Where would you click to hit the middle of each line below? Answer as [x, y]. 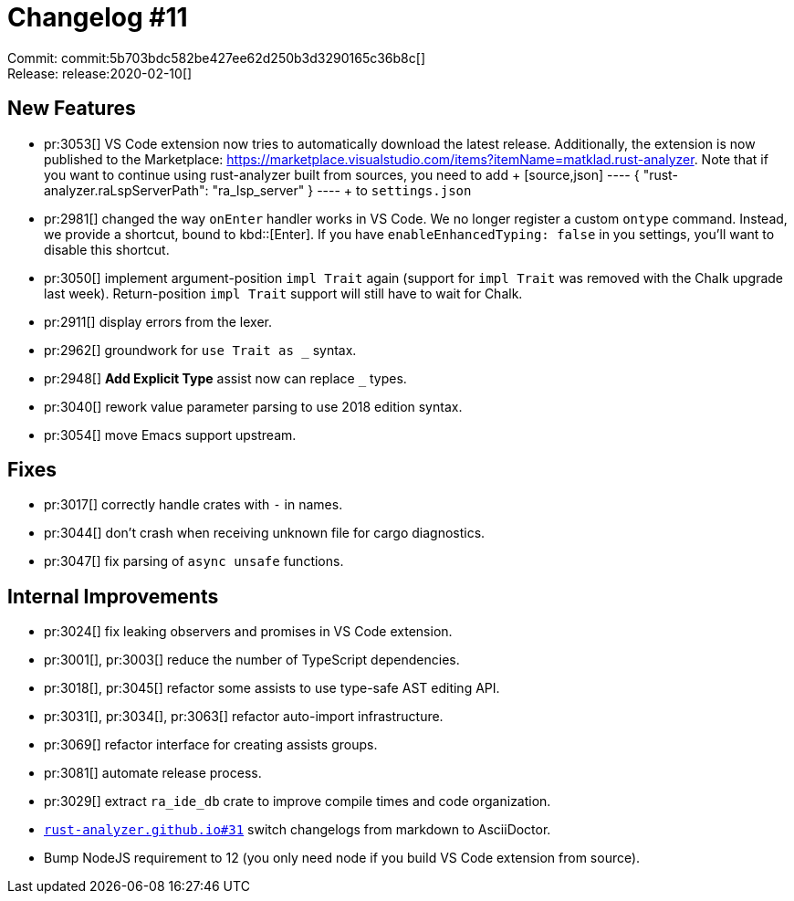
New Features [72, 109]
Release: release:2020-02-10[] [100, 73]
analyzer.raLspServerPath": [126, 190]
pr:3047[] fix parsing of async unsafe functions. [194, 561]
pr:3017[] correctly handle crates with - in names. [193, 505]
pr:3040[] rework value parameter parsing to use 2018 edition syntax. [253, 406]
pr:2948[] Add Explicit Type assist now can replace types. [225, 378]
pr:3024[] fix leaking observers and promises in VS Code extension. [248, 632]
